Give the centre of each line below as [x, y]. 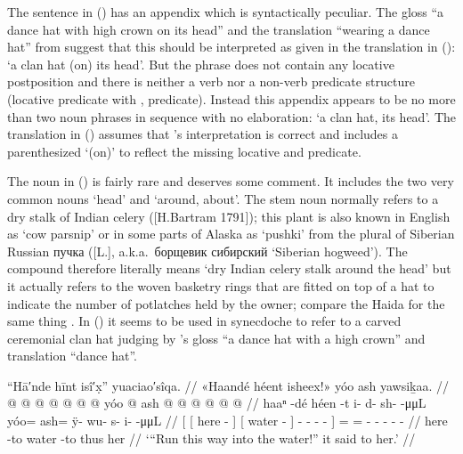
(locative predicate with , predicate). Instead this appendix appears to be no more [231, 98]
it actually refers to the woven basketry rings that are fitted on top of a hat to [221, 285]
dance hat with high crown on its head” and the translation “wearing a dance [219, 29]
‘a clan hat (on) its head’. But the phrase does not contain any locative [201, 64]
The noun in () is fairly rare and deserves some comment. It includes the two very [231, 181]
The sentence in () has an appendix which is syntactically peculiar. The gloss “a [226, 12]
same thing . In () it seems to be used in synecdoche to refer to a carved [204, 321]
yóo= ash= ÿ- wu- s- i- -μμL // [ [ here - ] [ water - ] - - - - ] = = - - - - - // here [227, 421]
